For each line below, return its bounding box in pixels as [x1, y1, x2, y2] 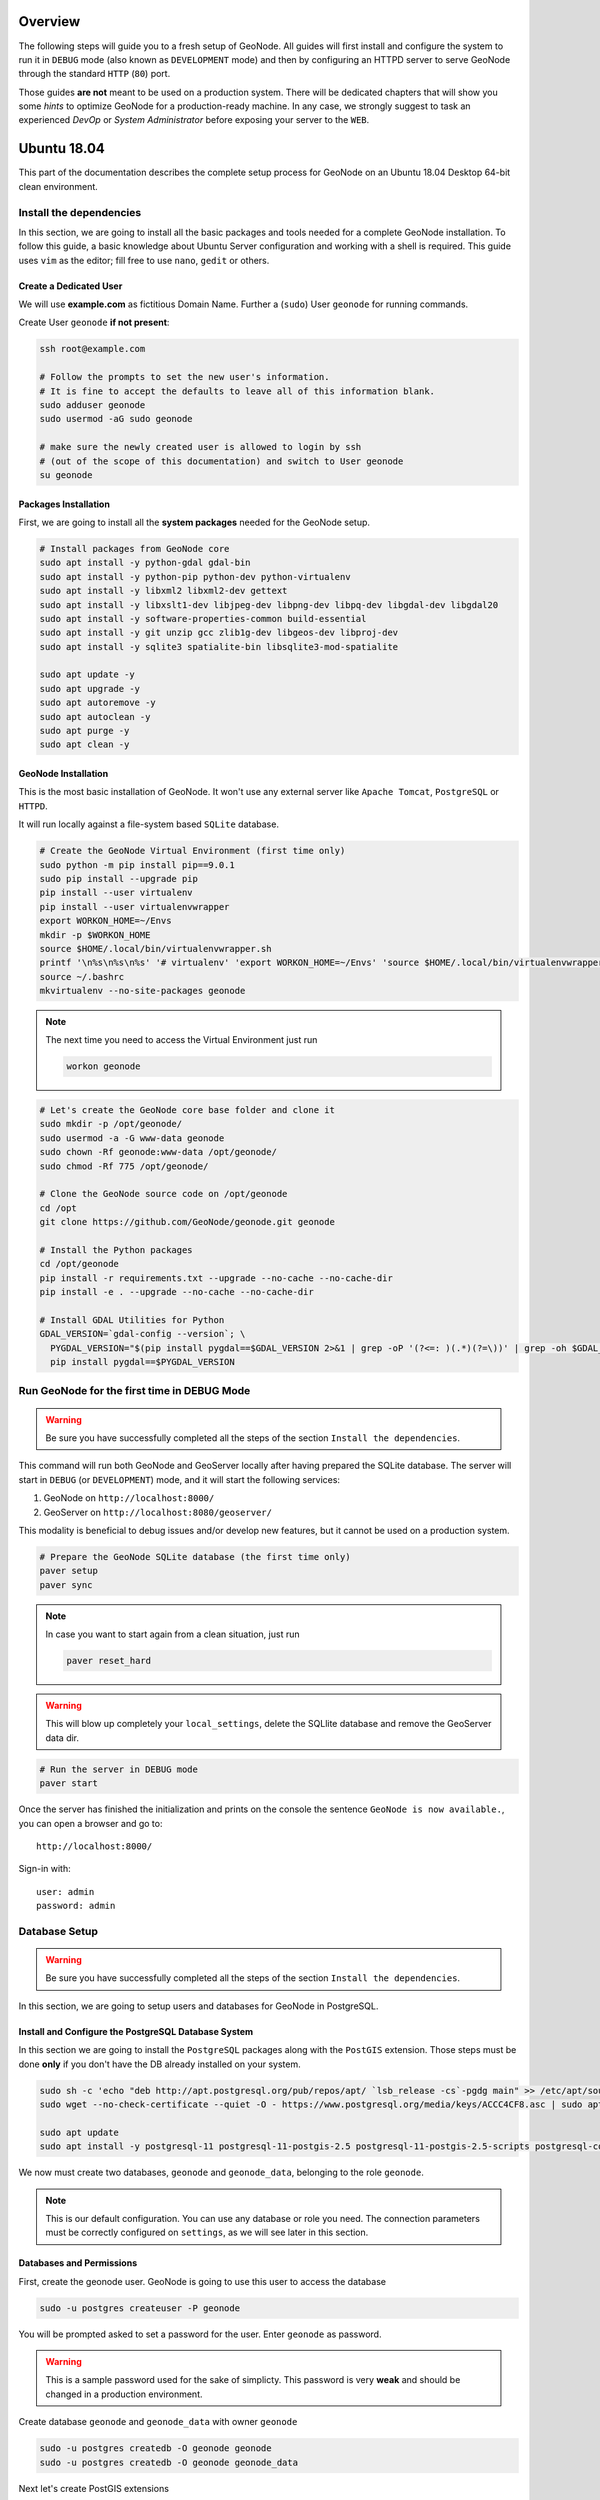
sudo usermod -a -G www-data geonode [39, 1132, 225, 1144]
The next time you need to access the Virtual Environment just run [45, 1034, 318, 1046]
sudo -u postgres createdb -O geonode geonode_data [39, 2456, 299, 2468]
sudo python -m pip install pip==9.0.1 [39, 859, 235, 870]
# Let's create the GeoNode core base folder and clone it [39, 1105, 335, 1115]
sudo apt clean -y [39, 739, 130, 750]
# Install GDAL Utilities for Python [39, 1314, 225, 1325]
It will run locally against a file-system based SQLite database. [18, 818, 280, 830]
